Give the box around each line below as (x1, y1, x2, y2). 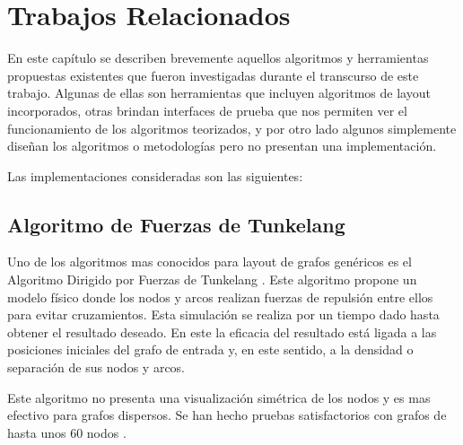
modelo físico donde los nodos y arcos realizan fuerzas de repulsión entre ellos (7, 287, 433, 306)
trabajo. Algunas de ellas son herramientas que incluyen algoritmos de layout (7, 83, 431, 102)
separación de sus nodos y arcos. (7, 358, 186, 377)
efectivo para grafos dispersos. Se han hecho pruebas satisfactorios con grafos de (7, 406, 447, 424)
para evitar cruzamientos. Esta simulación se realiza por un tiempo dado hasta (7, 305, 440, 324)
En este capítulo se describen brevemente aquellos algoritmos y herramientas (7, 48, 429, 67)
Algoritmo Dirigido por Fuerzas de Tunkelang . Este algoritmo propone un (7, 270, 417, 289)
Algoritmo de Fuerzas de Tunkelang (7, 210, 345, 238)
